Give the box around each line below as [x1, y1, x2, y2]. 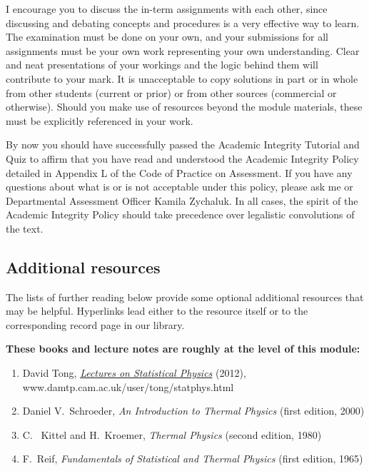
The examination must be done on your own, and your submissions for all [6, 29, 329, 44]
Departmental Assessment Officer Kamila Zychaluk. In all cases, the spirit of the [6, 193, 358, 208]
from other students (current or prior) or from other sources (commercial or [6, 85, 337, 100]
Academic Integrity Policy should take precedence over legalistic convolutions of [6, 207, 355, 222]
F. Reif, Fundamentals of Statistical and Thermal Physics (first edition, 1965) [22, 451, 363, 466]
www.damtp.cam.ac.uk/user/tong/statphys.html [22, 379, 234, 394]
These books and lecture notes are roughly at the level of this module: [6, 341, 360, 356]
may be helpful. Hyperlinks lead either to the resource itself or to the [6, 303, 308, 318]
